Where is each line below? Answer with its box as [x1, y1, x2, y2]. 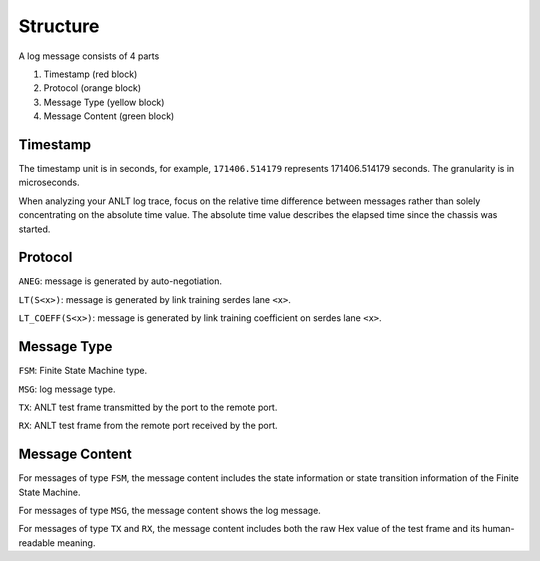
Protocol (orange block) [43, 82, 142, 94]
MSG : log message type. [18, 383, 116, 395]
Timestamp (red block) [43, 68, 138, 80]
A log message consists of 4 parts [18, 50, 160, 62]
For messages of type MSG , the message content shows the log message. [18, 505, 322, 517]
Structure [18, 15, 100, 37]
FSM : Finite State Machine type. [18, 365, 148, 377]
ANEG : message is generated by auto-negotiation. [18, 275, 223, 287]
